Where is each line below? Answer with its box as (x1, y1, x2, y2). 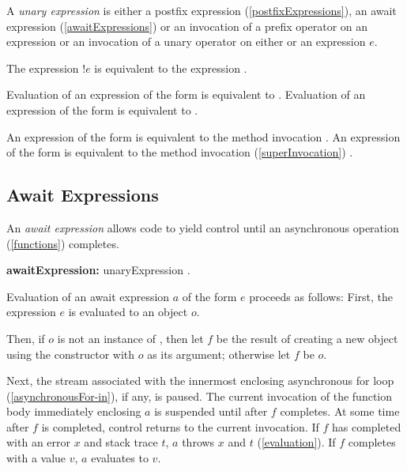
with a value (6, 450, 66, 466)
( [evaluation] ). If (257, 434, 336, 450)
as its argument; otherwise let (147, 345, 291, 362)
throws (182, 434, 215, 450)
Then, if (6, 330, 45, 346)
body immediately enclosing (6, 403, 141, 420)
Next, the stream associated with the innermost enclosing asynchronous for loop (6, 372, 394, 389)
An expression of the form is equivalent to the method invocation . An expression (6, 128, 401, 145)
